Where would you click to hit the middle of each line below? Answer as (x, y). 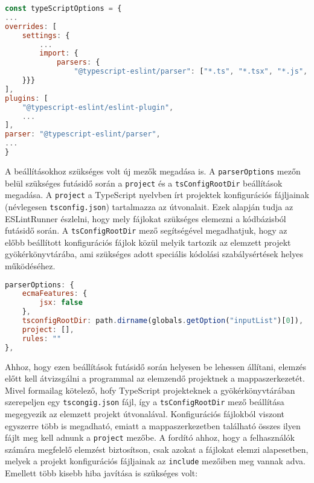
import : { (59, 53)
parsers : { (78, 62)
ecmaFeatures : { (55, 294)
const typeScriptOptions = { (63, 8)
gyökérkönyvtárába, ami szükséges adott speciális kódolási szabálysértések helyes (154, 254)
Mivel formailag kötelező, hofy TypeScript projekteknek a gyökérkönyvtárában (150, 390)
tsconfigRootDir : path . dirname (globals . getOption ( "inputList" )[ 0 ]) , (163, 321)
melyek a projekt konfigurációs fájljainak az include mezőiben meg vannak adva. (155, 461)
